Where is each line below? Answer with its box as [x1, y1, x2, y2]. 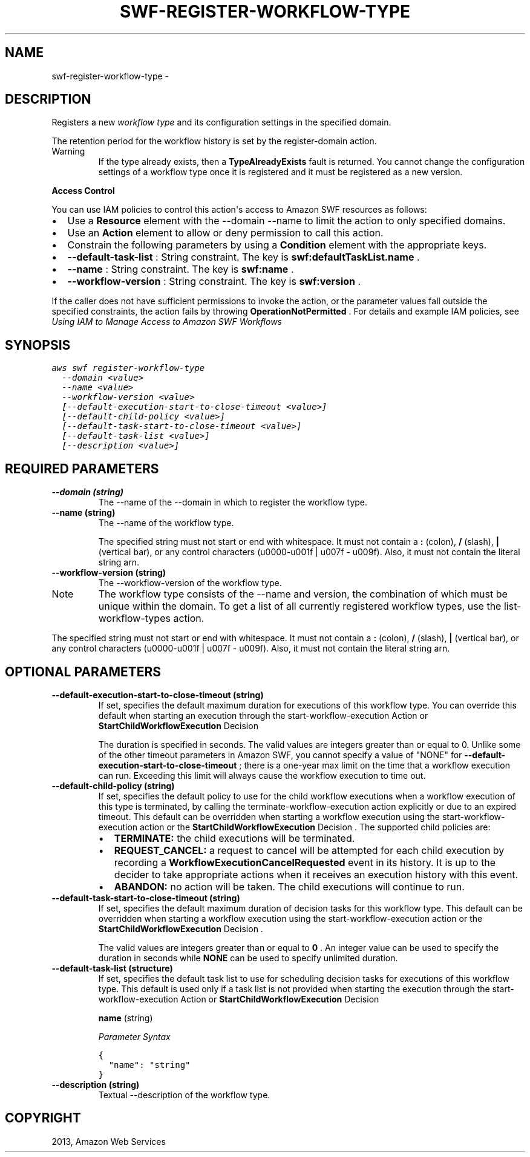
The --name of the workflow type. [98, 518, 234, 528]
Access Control [51, 185, 115, 196]
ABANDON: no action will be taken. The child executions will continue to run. [114, 880, 465, 893]
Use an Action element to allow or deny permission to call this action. [67, 227, 384, 239]
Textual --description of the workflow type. [98, 1089, 270, 1100]
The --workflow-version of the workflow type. [98, 578, 282, 589]
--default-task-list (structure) [51, 962, 173, 973]
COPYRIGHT [5, 1110, 81, 1126]
